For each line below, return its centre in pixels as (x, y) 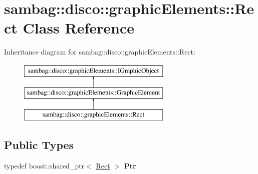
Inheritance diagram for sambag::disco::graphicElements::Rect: (100, 52)
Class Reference (79, 28)
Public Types (39, 145)
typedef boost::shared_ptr (44, 166)
